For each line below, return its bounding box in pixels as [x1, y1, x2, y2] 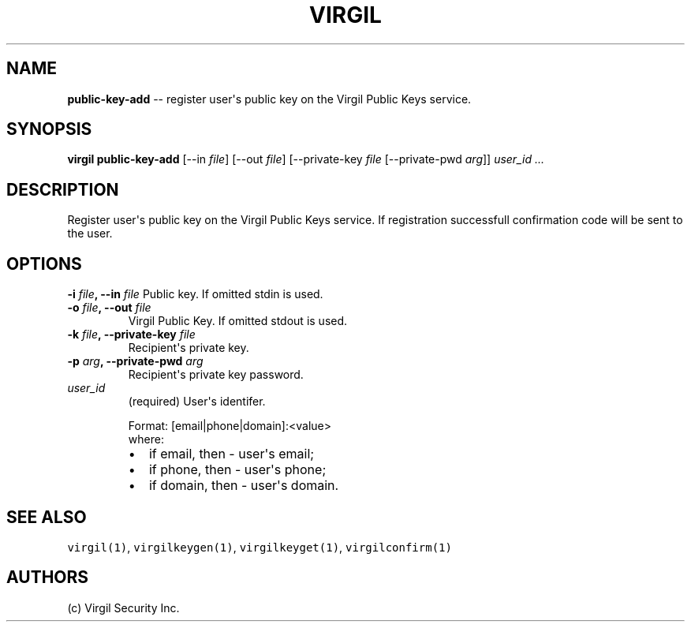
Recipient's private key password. [128, 368, 304, 382]
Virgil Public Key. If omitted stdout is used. [128, 314, 348, 328]
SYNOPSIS [6, 119, 92, 140]
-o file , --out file [67, 301, 151, 315]
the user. [67, 226, 113, 241]
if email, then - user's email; [148, 446, 315, 462]
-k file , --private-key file [67, 327, 196, 342]
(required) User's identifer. [128, 394, 266, 409]
